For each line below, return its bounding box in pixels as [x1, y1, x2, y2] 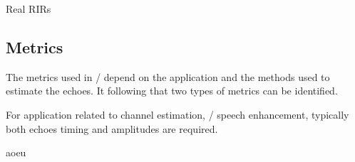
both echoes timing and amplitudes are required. [6, 121, 218, 136]
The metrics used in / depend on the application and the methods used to [6, 69, 330, 84]
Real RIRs [6, 1, 51, 16]
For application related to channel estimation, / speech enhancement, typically [6, 107, 349, 121]
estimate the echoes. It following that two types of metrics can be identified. [6, 83, 338, 98]
